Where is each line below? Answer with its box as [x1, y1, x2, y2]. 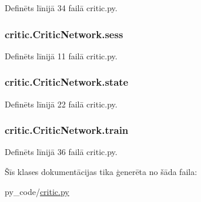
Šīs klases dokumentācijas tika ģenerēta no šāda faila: [5, 166, 197, 178]
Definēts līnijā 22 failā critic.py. [5, 97, 118, 110]
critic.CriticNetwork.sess [5, 26, 123, 41]
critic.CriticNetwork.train [5, 123, 129, 137]
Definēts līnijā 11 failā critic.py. [5, 49, 118, 62]
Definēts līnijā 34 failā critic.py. [5, 2, 118, 14]
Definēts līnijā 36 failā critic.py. [5, 146, 118, 158]
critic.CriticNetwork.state [5, 75, 129, 89]
